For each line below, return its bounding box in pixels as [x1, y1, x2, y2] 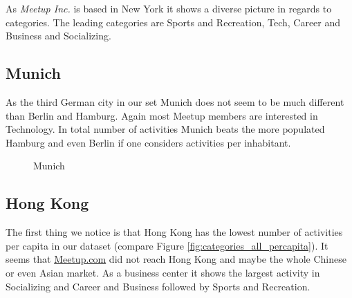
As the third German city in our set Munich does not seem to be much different [6, 94, 344, 109]
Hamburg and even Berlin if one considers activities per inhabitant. [6, 135, 291, 149]
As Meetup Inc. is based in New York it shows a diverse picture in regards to [6, 1, 332, 15]
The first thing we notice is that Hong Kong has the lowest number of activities [6, 225, 343, 239]
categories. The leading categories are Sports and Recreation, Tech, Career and [6, 15, 341, 29]
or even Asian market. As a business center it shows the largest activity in [6, 265, 320, 279]
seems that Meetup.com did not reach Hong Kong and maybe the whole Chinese [6, 252, 346, 266]
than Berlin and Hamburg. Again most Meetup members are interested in [6, 108, 318, 122]
